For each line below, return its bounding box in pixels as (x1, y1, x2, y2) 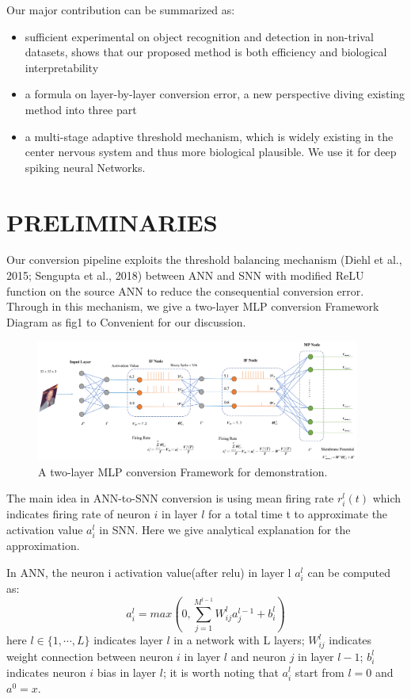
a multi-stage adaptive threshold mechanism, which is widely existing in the (25, 128, 394, 144)
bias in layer (97, 663, 157, 680)
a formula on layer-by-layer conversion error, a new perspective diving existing (25, 86, 405, 102)
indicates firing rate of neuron (6, 506, 150, 522)
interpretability (25, 59, 99, 75)
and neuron (230, 647, 286, 664)
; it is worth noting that (162, 663, 279, 680)
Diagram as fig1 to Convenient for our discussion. (6, 313, 246, 330)
